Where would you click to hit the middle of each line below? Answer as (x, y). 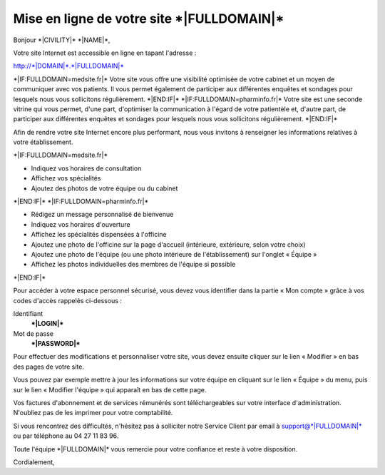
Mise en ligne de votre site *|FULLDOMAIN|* (149, 19)
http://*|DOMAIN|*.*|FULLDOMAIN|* (69, 66)
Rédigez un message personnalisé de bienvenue (102, 215)
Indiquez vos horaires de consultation (86, 168)
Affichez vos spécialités (66, 178)
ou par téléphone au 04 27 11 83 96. (66, 436)
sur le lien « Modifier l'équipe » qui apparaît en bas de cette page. (110, 389)
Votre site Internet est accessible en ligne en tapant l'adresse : (105, 53)
